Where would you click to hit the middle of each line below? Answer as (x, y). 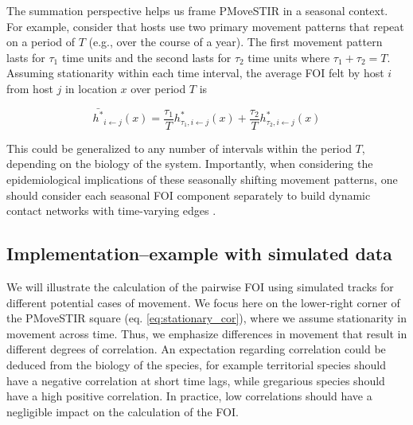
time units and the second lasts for (146, 57)
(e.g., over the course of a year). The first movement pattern (236, 42)
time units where (289, 57)
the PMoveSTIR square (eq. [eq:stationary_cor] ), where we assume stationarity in (207, 318)
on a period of (41, 42)
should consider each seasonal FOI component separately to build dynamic (189, 195)
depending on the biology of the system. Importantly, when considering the (190, 164)
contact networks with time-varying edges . (111, 211)
